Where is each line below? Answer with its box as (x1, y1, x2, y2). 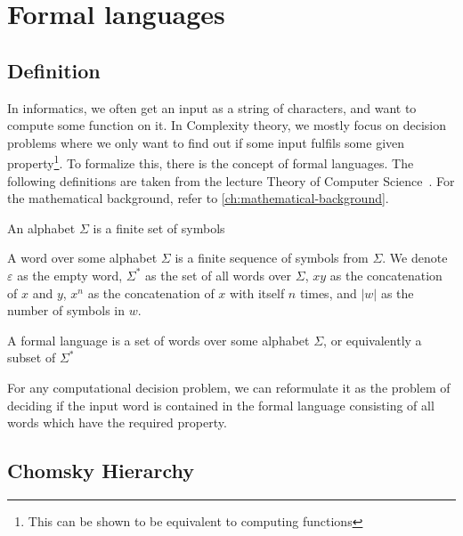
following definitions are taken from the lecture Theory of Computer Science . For (7, 171, 455, 190)
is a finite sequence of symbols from (175, 248, 369, 267)
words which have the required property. (7, 413, 227, 432)
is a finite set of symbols (93, 218, 225, 237)
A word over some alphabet (7, 248, 158, 267)
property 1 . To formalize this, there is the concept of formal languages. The (7, 151, 414, 173)
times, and (299, 283, 357, 302)
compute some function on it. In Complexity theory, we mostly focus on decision (7, 116, 447, 134)
